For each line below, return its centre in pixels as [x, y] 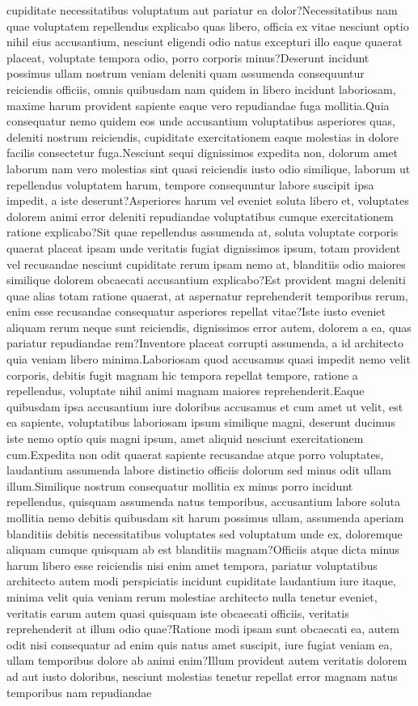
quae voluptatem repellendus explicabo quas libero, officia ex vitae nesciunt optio [208, 26]
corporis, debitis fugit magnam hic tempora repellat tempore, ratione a [182, 374]
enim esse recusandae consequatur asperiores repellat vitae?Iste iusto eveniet [196, 311]
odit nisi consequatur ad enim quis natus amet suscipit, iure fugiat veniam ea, [200, 644]
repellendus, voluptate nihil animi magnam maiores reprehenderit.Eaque [186, 391]
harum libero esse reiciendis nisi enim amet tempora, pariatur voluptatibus [192, 565]
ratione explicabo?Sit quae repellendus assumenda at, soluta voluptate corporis [203, 232]
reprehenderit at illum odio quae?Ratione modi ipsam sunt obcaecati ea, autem [203, 629]
